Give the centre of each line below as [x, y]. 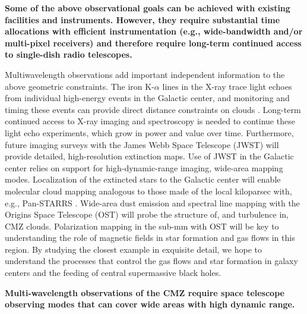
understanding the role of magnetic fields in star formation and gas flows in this [150, 238]
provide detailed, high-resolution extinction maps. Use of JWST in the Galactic [149, 156]
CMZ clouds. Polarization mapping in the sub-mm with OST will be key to [142, 226]
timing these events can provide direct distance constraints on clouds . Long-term [153, 109]
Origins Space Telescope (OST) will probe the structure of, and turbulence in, [147, 214]
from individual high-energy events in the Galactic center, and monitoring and [147, 98]
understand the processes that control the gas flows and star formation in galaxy [151, 261]
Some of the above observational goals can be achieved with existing [148, 8]
